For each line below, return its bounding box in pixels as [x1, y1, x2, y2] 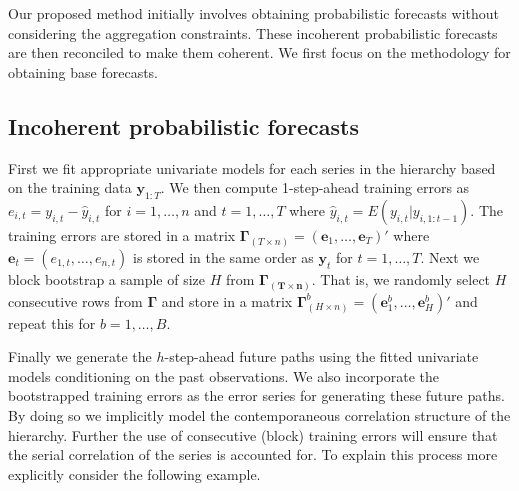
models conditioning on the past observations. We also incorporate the [8, 365, 440, 386]
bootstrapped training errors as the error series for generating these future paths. [8, 385, 505, 406]
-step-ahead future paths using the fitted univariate [164, 346, 479, 367]
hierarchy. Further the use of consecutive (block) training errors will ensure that [8, 424, 498, 445]
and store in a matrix [161, 290, 293, 311]
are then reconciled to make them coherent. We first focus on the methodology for [8, 42, 511, 63]
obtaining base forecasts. [8, 61, 158, 82]
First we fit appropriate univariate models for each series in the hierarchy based [8, 157, 496, 178]
